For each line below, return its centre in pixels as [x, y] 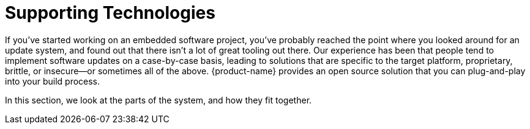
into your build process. [53, 81]
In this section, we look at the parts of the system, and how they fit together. [159, 100]
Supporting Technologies [110, 13]
